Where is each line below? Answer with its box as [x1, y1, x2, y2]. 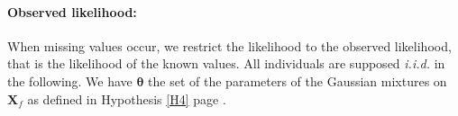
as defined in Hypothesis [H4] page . [27, 89, 226, 108]
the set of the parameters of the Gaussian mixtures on [148, 71, 447, 90]
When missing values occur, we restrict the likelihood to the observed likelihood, [7, 36, 452, 55]
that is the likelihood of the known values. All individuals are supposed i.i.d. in [7, 54, 445, 73]
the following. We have [7, 71, 133, 90]
